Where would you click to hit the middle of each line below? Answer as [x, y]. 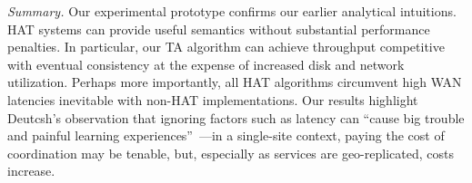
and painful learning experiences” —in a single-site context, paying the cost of [226, 135]
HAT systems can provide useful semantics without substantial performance [219, 29]
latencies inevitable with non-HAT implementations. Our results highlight [213, 99]
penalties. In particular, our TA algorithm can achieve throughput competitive [226, 47]
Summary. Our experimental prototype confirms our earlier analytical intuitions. [232, 11]
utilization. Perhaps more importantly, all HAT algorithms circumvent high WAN [235, 82]
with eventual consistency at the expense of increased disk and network [206, 64]
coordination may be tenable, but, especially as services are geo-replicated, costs [231, 153]
